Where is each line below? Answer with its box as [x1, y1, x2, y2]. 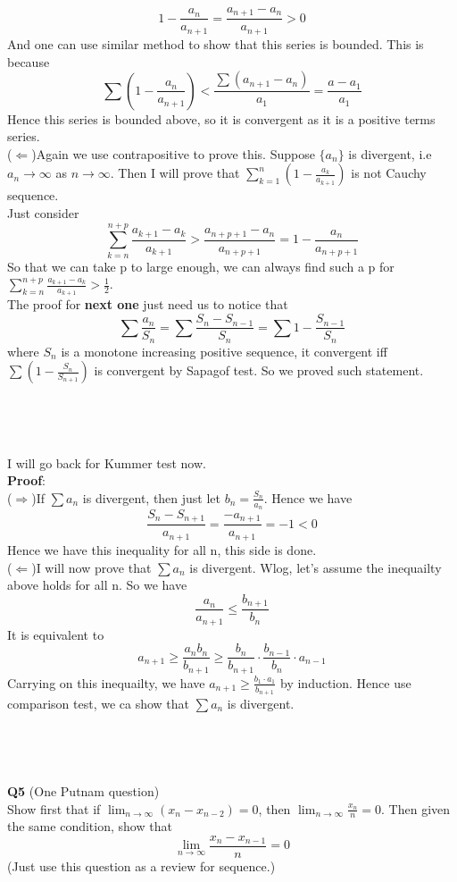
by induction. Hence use [280, 673, 411, 692]
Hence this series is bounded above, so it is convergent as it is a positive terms [7, 109, 436, 128]
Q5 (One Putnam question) [7, 781, 160, 800]
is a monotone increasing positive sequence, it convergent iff [61, 341, 387, 360]
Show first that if [7, 799, 101, 818]
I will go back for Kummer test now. [7, 453, 206, 472]
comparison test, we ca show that [7, 693, 190, 712]
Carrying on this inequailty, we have [7, 673, 205, 692]
